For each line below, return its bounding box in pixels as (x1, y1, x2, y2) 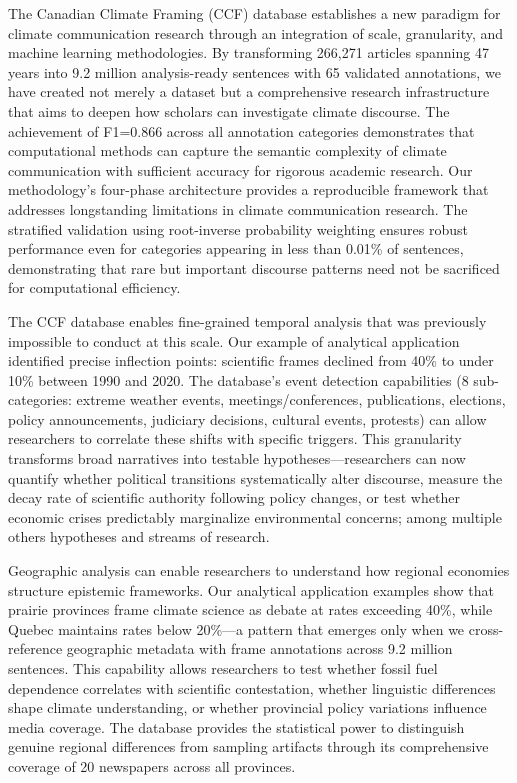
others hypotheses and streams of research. (8, 526, 270, 547)
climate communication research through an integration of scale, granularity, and (8, 22, 504, 43)
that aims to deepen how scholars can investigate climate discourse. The (8, 100, 450, 121)
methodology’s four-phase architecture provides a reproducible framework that (8, 179, 489, 200)
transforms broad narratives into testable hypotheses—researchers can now (8, 448, 466, 469)
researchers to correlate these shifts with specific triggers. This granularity (8, 428, 462, 449)
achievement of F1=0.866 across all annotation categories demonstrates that (8, 120, 475, 141)
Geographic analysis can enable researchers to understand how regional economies (8, 560, 510, 581)
